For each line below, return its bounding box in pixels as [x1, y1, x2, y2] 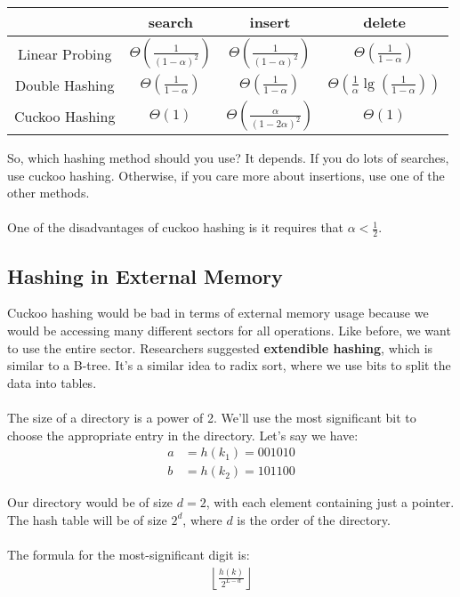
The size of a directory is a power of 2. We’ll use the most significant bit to [7, 407, 416, 426]
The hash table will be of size [7, 510, 167, 528]
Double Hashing [14, 74, 115, 95]
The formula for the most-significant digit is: [7, 545, 250, 563]
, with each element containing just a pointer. [206, 493, 455, 512]
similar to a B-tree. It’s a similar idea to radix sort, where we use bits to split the [7, 356, 451, 375]
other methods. [7, 183, 90, 202]
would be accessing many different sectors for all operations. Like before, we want [7, 321, 451, 339]
